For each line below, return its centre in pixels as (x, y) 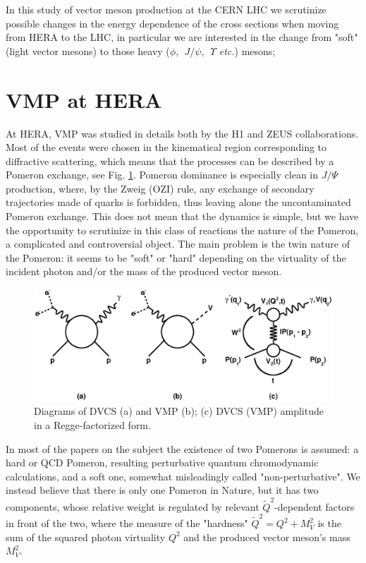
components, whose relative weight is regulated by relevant (133, 506)
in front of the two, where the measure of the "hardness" (127, 523)
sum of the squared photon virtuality (86, 537)
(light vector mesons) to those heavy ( (88, 50)
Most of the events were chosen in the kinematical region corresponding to (166, 147)
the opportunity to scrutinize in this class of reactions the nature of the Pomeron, (182, 230)
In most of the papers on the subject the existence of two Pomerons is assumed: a (182, 448)
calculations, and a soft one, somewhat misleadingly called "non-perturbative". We (183, 476)
